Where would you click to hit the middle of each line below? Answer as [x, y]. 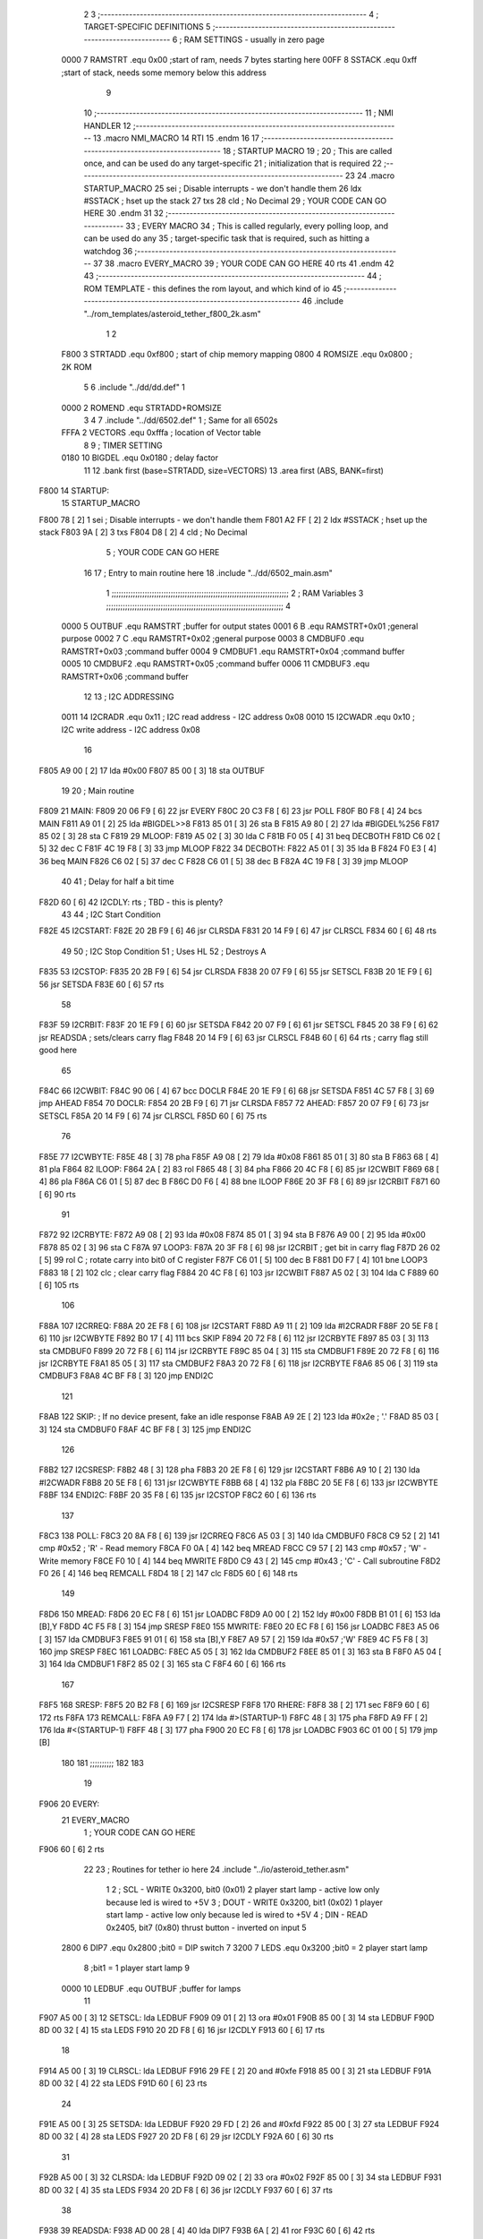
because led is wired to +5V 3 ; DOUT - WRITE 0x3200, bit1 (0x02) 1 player [245, 1902]
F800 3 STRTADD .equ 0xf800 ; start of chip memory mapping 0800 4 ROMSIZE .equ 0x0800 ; [237, 355]
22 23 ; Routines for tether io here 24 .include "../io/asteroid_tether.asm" [216, 1870]
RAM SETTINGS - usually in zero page [254, 39]
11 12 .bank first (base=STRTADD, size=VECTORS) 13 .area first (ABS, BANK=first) [234, 470]
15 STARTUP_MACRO [101, 503]
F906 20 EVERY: [69, 1804]
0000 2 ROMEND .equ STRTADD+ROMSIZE [142, 407]
